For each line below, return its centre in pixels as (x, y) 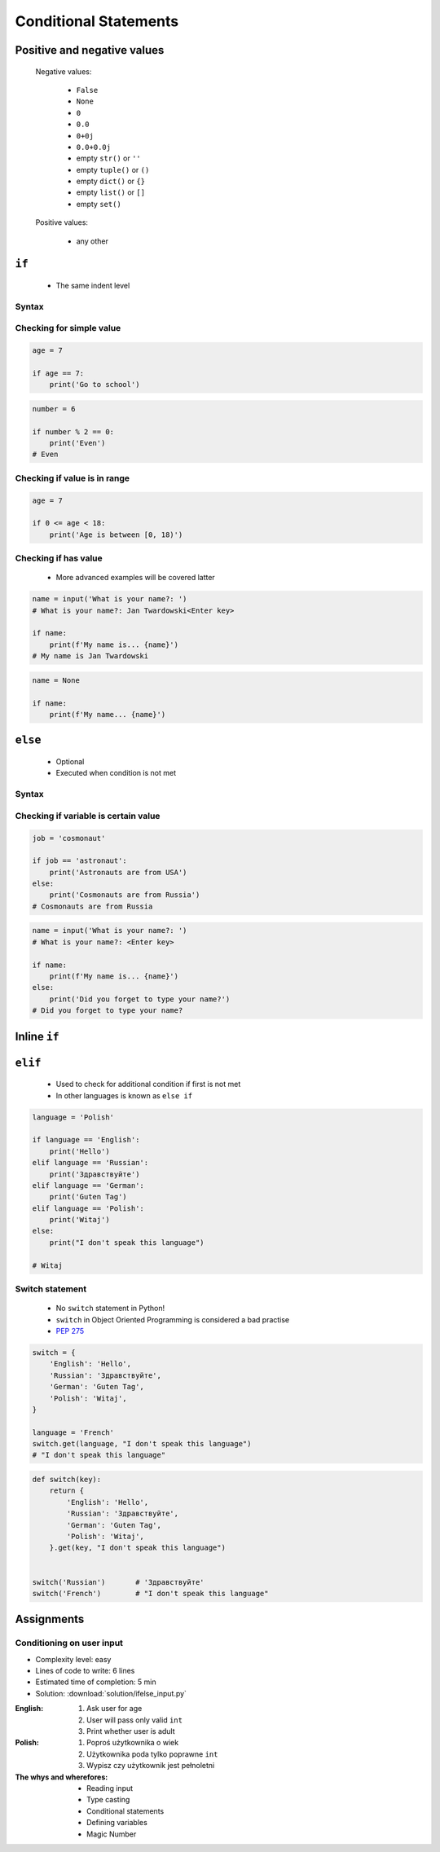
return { (67, 1491)
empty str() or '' (109, 158)
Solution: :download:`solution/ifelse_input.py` (111, 1693)
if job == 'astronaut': (80, 861)
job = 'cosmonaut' (69, 838)
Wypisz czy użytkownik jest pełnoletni (151, 1766)
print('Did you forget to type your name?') (140, 999)
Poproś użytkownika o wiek (133, 1743)
